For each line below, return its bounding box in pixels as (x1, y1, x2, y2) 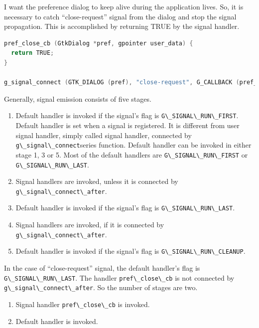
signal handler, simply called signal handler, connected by (15, 130, 192, 140)
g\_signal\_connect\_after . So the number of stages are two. (4, 282, 198, 293)
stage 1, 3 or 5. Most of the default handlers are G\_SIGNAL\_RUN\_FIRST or (15, 149, 248, 160)
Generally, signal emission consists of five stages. (4, 93, 151, 104)
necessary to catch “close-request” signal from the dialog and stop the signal (4, 11, 237, 21)
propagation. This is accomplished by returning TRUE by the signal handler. (4, 21, 240, 31)
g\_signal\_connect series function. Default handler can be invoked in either (15, 140, 252, 150)
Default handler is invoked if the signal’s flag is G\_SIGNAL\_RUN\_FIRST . (15, 110, 239, 121)
